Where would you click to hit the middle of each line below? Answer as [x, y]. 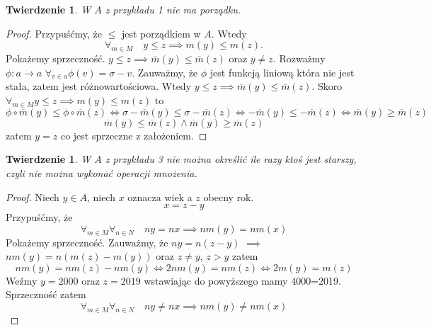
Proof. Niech [33, 197]
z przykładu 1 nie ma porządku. [173, 9]
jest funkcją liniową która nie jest [282, 72]
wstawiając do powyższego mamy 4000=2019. [242, 280]
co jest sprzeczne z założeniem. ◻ [134, 135]
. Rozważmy [299, 58]
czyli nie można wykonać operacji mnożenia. [102, 172]
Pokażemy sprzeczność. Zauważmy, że [87, 242]
